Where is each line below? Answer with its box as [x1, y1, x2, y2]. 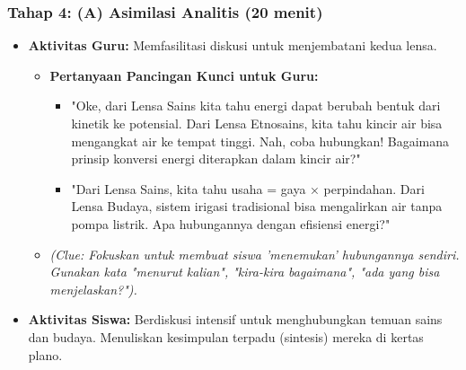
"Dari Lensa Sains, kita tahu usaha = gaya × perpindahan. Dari [71, 179, 425, 198]
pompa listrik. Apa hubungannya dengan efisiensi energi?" [71, 214, 391, 233]
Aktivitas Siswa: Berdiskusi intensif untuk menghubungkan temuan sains [28, 310, 443, 329]
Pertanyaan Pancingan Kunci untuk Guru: [49, 66, 319, 84]
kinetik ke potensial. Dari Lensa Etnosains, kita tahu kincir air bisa [71, 114, 443, 132]
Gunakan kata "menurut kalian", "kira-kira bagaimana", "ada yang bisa [49, 262, 440, 281]
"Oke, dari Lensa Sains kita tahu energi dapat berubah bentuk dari [71, 96, 441, 115]
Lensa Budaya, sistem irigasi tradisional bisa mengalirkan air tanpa [71, 197, 443, 216]
